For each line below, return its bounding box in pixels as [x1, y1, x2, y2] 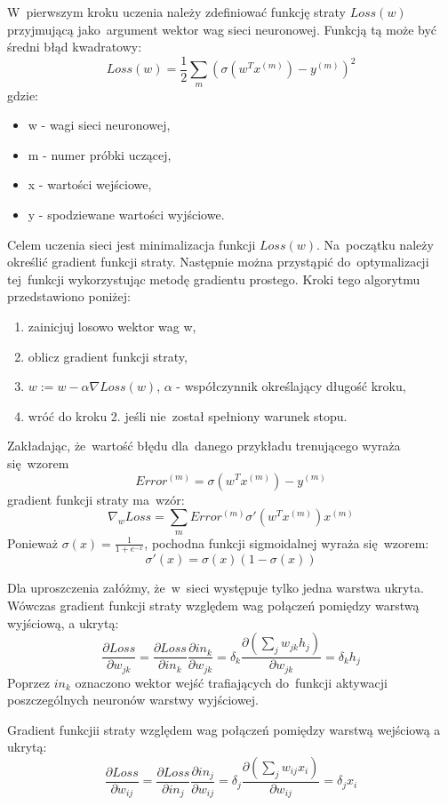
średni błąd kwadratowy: [7, 37, 142, 56]
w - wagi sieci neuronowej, [28, 116, 171, 134]
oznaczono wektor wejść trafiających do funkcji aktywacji [75, 673, 388, 691]
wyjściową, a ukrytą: [7, 613, 119, 632]
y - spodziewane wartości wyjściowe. [28, 205, 225, 224]
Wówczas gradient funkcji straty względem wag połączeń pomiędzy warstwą [7, 595, 420, 614]
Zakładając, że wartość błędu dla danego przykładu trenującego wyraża [7, 436, 401, 455]
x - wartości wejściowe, [28, 175, 152, 194]
